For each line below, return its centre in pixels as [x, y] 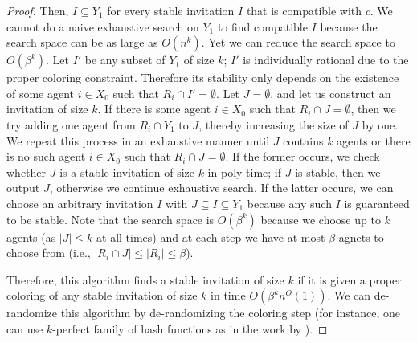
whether [27, 171]
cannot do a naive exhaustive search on [103, 26]
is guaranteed [377, 203]
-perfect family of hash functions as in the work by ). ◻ [190, 328]
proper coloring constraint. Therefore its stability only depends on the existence [203, 78]
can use [25, 328]
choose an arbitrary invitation [80, 203]
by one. [380, 124]
